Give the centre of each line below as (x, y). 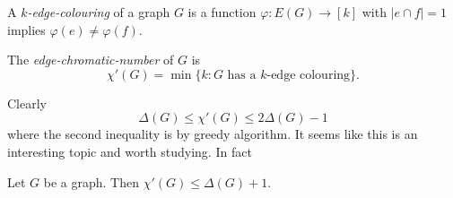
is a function (222, 12)
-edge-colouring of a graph (99, 12)
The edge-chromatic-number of (91, 60)
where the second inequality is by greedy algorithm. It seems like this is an (213, 134)
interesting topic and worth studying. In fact (130, 151)
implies (26, 29)
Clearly (27, 103)
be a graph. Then (91, 181)
